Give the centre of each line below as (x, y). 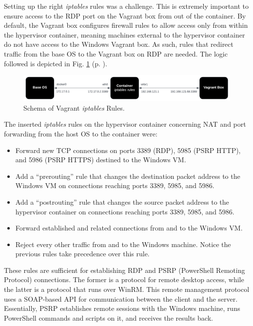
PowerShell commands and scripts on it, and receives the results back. (108, 317)
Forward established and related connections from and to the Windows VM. (129, 228)
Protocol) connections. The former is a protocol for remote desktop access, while (124, 279)
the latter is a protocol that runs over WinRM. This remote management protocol (127, 289)
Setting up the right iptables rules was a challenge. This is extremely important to (126, 6)
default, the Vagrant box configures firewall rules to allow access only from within (126, 25)
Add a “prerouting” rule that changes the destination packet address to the (128, 176)
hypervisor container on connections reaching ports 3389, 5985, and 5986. (125, 211)
